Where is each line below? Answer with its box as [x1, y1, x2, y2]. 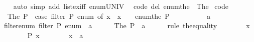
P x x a [27, 30, 83, 40]
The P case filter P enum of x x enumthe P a [7, 10, 211, 21]
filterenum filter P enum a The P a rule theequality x [4, 20, 250, 31]
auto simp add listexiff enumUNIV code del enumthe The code [13, 1, 228, 11]
